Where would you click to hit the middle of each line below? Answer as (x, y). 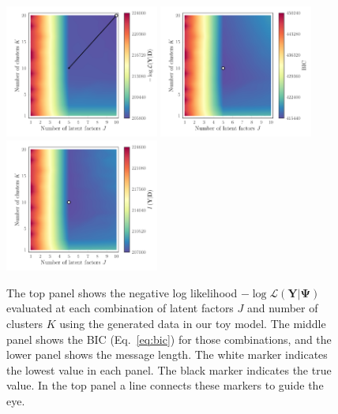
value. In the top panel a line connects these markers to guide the (165, 385)
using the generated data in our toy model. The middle (193, 324)
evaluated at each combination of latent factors (120, 308)
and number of (282, 308)
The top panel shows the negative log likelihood (122, 292)
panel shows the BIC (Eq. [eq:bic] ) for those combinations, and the (169, 339)
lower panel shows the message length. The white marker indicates (167, 354)
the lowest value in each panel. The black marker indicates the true (169, 369)
